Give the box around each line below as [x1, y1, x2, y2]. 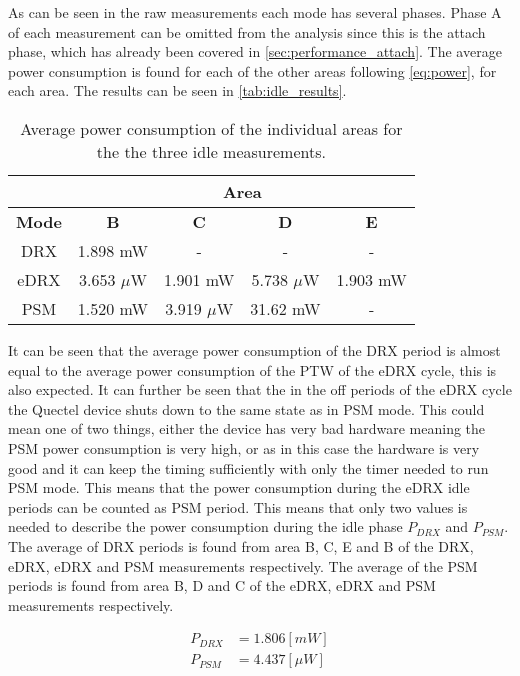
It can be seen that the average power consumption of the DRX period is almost [8, 339, 501, 360]
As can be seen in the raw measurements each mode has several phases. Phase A [8, 2, 502, 22]
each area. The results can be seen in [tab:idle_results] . [8, 80, 347, 101]
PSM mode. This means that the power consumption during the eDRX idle [8, 477, 470, 498]
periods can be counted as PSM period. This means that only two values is [8, 496, 468, 517]
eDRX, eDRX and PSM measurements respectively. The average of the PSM [8, 555, 478, 576]
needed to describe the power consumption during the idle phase [8, 516, 403, 537]
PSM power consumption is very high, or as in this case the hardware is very [8, 437, 480, 458]
